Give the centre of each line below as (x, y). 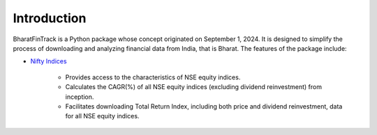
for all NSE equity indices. (102, 116)
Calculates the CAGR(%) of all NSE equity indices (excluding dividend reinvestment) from (194, 87)
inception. (80, 97)
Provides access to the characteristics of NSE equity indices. (153, 77)
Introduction (50, 18)
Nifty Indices (49, 61)
